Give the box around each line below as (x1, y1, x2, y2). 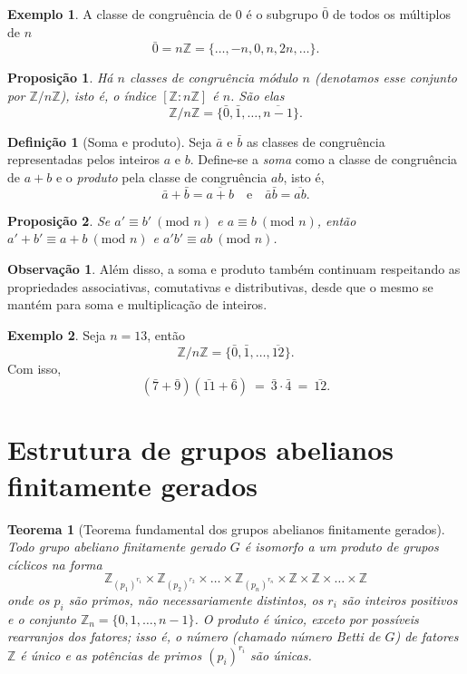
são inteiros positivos (341, 591, 458, 610)
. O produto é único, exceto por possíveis (194, 609, 419, 628)
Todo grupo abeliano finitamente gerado (7, 537, 226, 556)
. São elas (230, 86, 285, 104)
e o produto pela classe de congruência (55, 168, 268, 186)
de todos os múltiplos (332, 5, 452, 23)
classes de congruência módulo (129, 68, 298, 87)
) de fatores (394, 627, 459, 646)
